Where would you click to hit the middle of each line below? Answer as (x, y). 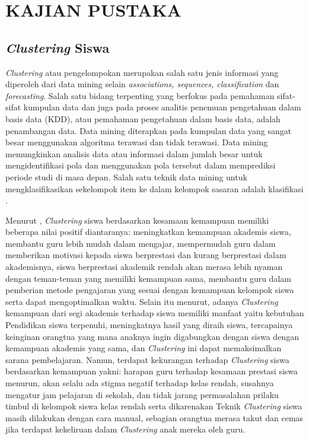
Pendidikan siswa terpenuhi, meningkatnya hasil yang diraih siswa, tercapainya (149, 325)
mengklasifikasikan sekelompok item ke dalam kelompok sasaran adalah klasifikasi (154, 188)
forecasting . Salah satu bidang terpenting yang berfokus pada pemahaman (140, 95)
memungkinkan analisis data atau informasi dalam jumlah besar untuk (134, 153)
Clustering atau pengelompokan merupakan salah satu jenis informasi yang (142, 72)
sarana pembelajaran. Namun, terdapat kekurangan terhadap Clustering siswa (147, 359)
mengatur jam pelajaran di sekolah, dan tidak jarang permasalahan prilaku (142, 394)
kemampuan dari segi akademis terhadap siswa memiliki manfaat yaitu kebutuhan (155, 313)
